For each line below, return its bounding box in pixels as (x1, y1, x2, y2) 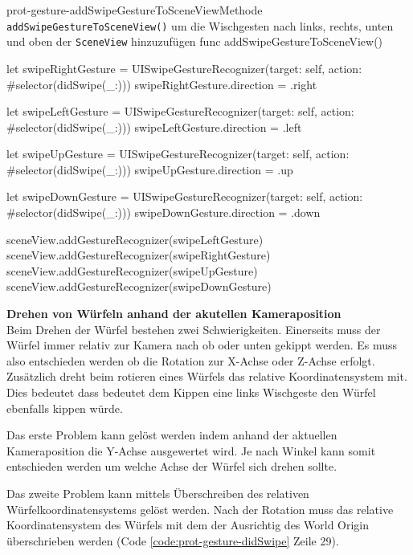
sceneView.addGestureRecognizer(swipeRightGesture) (6, 247, 271, 263)
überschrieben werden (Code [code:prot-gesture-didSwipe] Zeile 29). (6, 532, 339, 549)
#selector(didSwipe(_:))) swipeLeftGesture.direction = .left (6, 118, 302, 135)
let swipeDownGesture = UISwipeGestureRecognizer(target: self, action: (6, 188, 363, 205)
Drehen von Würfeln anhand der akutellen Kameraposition (6, 305, 341, 322)
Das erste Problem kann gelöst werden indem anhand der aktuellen (6, 426, 337, 443)
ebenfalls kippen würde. (6, 399, 123, 416)
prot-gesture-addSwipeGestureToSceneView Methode (6, 2, 263, 18)
